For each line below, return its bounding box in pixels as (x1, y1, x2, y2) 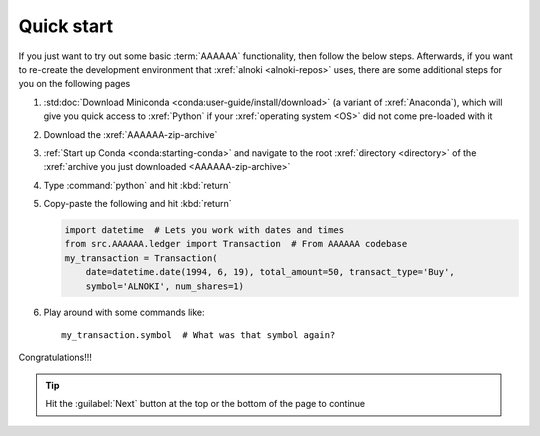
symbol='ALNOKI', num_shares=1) (85, 280, 245, 292)
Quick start (18, 15, 114, 37)
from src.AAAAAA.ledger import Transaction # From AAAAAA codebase (64, 238, 408, 250)
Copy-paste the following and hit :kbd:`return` (43, 198, 232, 210)
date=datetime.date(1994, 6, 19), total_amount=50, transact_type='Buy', (85, 266, 455, 278)
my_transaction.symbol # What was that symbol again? (61, 329, 336, 340)
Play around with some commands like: (43, 306, 205, 318)
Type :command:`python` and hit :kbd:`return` (43, 179, 232, 191)
